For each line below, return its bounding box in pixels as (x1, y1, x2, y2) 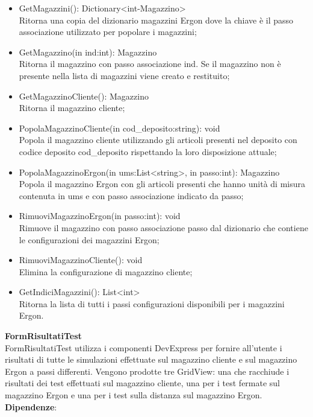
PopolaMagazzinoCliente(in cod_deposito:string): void (19, 121, 220, 134)
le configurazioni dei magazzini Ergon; (19, 233, 160, 246)
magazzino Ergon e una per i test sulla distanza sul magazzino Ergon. (5, 389, 262, 401)
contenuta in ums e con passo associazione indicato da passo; (19, 189, 244, 202)
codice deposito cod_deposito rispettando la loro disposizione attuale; (19, 145, 277, 158)
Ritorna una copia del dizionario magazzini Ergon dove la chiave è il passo (19, 13, 294, 26)
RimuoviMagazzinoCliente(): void (19, 253, 143, 266)
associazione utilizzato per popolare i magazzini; (19, 25, 197, 38)
